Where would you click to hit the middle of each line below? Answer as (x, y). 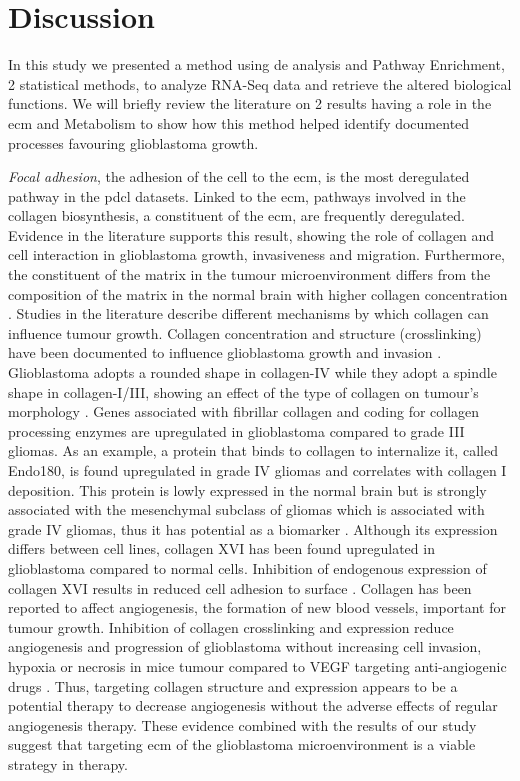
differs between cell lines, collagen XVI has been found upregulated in (221, 548)
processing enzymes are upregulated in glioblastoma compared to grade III (236, 430)
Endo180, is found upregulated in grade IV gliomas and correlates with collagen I (257, 470)
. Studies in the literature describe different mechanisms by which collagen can (248, 313)
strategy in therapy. (68, 763)
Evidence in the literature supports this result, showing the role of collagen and (251, 234)
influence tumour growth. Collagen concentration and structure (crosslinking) (245, 332)
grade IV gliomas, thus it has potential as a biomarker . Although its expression (253, 528)
